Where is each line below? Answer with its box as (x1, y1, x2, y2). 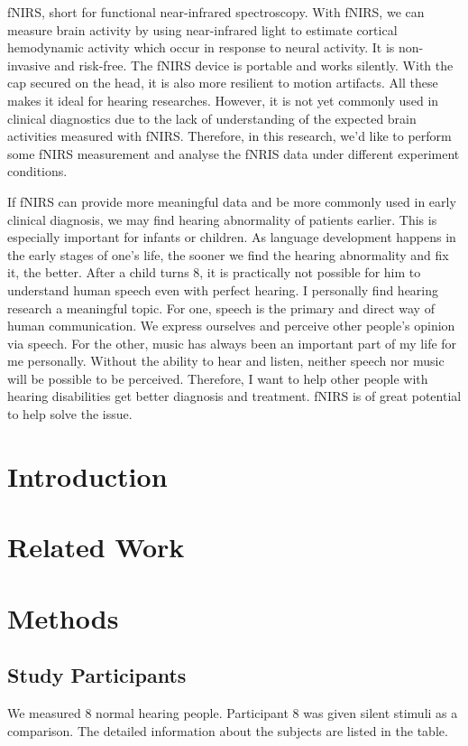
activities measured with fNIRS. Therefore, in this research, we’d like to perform (7, 126, 452, 145)
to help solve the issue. (7, 405, 133, 424)
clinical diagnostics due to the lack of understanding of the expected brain (7, 108, 417, 127)
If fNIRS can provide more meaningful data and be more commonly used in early (7, 191, 456, 210)
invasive (7, 55, 50, 74)
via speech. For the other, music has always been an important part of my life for (7, 333, 457, 352)
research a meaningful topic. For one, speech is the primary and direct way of (7, 298, 435, 317)
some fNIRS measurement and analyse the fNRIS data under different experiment (7, 144, 460, 163)
